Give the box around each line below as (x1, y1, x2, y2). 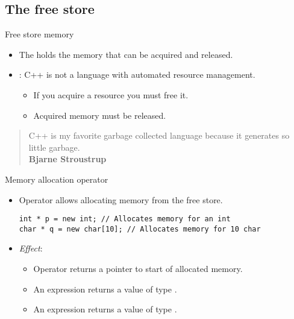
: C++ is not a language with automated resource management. (19, 68, 255, 81)
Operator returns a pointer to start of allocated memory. (33, 262, 243, 275)
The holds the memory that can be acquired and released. (19, 48, 233, 60)
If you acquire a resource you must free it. (33, 88, 189, 101)
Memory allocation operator (5, 172, 108, 185)
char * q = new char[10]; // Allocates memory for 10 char (19, 224, 261, 233)
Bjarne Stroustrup (28, 153, 107, 165)
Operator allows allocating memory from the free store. (19, 193, 223, 206)
